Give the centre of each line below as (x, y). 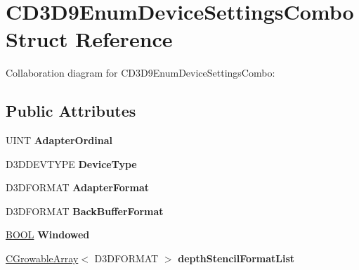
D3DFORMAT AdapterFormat (77, 187)
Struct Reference (89, 39)
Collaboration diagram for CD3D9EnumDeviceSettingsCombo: (141, 73)
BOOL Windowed (48, 234)
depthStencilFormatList (236, 258)
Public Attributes (71, 111)
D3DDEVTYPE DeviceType (71, 163)
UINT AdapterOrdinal (59, 140)
